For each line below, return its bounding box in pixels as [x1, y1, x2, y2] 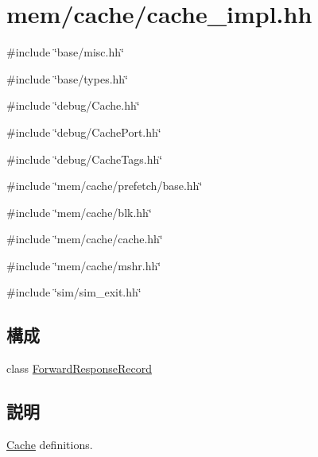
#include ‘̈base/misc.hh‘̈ [6, 44, 124, 60]
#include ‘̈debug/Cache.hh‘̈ [6, 97, 140, 114]
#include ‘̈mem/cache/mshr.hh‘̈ [6, 257, 161, 273]
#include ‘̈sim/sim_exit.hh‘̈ [6, 284, 142, 300]
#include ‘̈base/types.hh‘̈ [6, 70, 129, 87]
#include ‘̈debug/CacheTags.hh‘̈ [6, 150, 163, 167]
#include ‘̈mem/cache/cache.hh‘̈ [6, 230, 163, 247]
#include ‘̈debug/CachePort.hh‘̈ [6, 123, 161, 140]
